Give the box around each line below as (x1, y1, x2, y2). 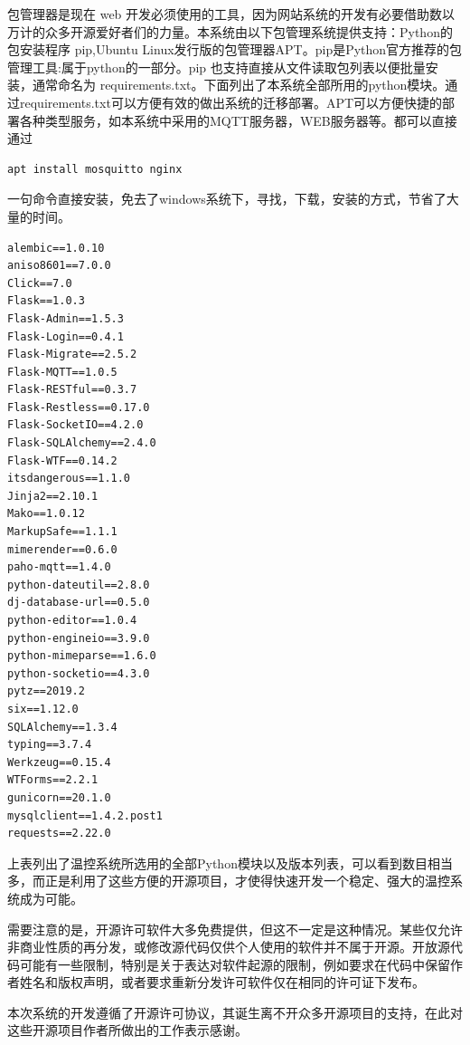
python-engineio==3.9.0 (7, 631, 150, 645)
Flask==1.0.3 (7, 294, 85, 308)
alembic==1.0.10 (7, 241, 105, 254)
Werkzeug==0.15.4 (7, 755, 111, 769)
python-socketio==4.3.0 (7, 666, 150, 680)
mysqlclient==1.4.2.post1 (7, 809, 163, 822)
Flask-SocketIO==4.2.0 (7, 418, 144, 432)
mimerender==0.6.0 (7, 542, 117, 556)
